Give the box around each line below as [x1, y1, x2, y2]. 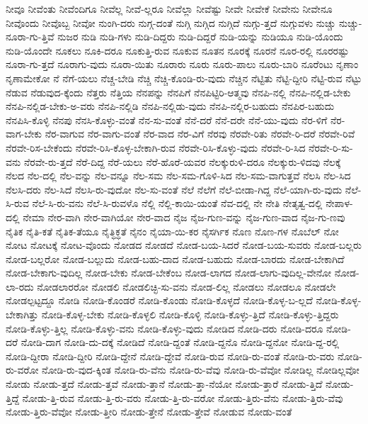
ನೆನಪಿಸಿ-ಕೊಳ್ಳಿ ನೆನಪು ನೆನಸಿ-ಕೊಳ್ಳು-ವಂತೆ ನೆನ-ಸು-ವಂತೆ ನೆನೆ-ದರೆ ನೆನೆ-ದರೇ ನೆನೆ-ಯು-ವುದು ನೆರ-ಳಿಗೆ [6, 112, 328, 127]
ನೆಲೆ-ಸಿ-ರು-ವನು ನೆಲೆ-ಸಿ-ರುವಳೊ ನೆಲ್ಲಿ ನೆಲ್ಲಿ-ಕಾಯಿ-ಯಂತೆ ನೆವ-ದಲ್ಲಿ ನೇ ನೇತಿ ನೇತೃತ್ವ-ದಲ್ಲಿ [32, 196, 323, 211]
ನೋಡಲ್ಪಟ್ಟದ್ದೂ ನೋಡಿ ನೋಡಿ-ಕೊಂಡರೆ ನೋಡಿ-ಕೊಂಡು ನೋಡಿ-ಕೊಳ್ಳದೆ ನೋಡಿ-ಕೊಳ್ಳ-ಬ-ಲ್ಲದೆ [6, 293, 313, 308]
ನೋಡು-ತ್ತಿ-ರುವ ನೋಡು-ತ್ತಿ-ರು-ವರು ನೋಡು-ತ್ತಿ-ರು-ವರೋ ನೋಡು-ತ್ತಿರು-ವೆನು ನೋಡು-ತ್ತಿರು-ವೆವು [22, 390, 343, 405]
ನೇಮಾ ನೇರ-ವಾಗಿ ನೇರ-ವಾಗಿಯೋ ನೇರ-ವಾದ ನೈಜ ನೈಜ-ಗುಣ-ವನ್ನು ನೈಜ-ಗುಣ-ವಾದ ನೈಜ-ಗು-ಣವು [23, 209, 345, 224]
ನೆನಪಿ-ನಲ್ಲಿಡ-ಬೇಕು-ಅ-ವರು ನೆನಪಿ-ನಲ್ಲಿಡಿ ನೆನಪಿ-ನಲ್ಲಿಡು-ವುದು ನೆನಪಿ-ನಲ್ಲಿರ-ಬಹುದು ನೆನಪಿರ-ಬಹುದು [6, 99, 335, 113]
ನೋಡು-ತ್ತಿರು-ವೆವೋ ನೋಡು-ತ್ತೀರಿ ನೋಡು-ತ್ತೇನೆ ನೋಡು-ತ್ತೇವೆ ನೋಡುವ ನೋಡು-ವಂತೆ [6, 404, 292, 419]
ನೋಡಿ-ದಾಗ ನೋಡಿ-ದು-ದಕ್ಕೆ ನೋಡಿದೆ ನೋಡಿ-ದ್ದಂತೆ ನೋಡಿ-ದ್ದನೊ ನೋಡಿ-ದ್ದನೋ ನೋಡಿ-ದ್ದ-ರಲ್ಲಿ [21, 335, 340, 350]
